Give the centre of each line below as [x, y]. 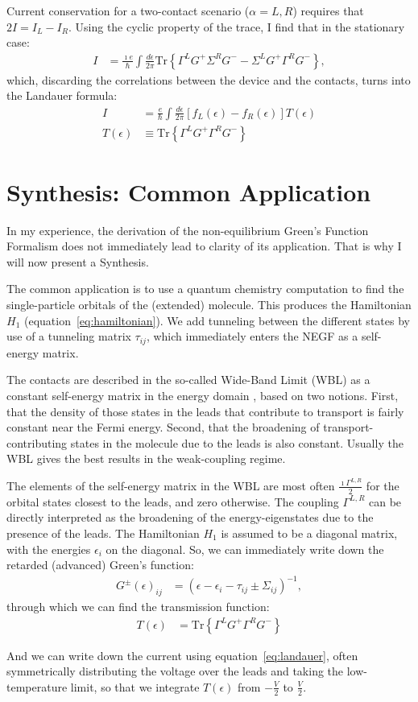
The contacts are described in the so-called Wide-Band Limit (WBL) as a [188, 380]
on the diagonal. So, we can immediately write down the [245, 549]
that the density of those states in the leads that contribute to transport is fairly [205, 411]
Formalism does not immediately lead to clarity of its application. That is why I [204, 246]
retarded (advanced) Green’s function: [100, 565]
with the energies [49, 549]
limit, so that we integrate [135, 686]
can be [385, 501]
